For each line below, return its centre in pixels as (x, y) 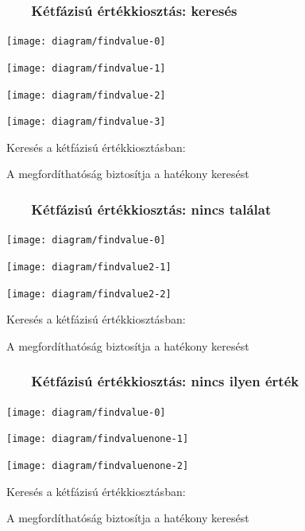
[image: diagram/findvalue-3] (86, 122)
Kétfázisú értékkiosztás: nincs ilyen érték (165, 381)
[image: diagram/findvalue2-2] (89, 294)
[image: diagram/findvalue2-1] (89, 267)
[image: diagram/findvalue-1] (86, 68)
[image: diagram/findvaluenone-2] (98, 465)
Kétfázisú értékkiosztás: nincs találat (151, 209)
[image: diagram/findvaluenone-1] (98, 439)
